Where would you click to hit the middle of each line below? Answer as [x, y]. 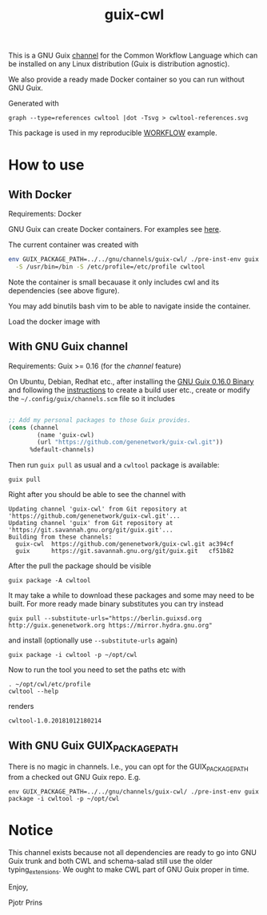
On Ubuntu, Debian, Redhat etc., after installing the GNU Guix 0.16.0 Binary [131, 381]
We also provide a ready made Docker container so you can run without [127, 80]
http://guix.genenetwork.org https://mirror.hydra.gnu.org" [111, 626]
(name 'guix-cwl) [66, 435]
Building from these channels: [60, 537]
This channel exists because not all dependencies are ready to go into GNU [133, 852]
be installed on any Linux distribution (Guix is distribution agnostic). [119, 64]
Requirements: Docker [45, 214]
